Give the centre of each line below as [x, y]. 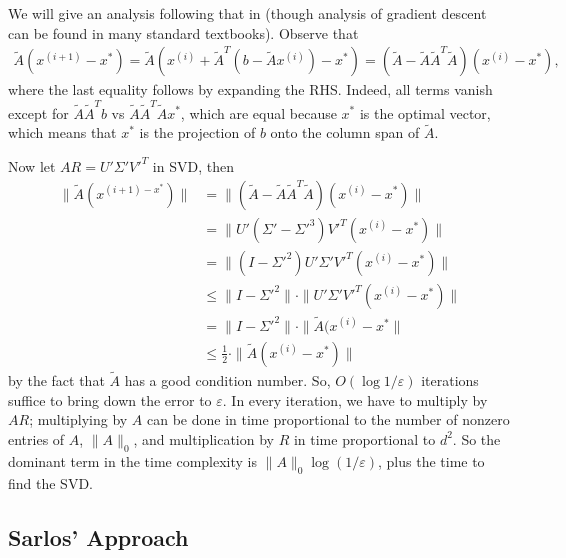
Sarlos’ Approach [98, 536]
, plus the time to [431, 460]
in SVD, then [193, 165]
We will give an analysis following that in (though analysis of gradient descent [247, 13]
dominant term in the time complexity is [132, 460]
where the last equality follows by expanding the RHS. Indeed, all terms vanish [250, 89]
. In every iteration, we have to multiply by [355, 399]
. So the [476, 438]
